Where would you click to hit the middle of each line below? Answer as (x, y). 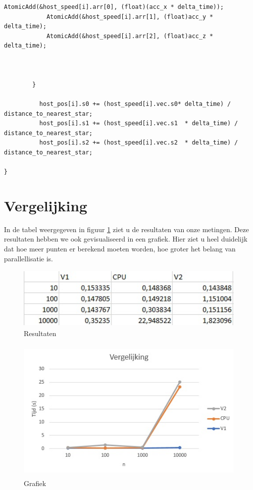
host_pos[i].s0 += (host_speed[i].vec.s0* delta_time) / (135, 104)
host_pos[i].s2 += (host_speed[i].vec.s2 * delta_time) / (139, 143)
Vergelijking (46, 205)
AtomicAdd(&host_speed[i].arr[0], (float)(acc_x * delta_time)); (114, 7)
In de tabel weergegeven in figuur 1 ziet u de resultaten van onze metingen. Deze (126, 229)
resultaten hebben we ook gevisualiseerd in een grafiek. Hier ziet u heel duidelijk (126, 239)
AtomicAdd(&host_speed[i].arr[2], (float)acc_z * (130, 36)
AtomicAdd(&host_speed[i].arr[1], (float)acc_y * (130, 17)
